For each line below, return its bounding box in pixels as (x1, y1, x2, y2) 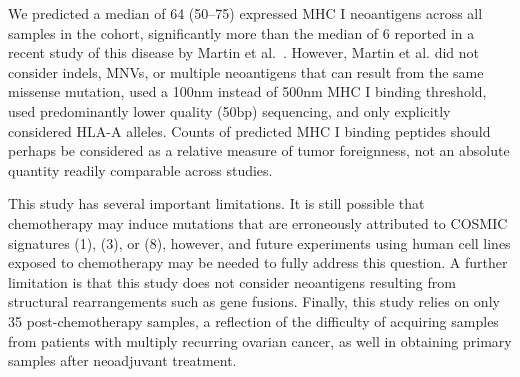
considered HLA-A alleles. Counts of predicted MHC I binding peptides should (8, 120, 491, 141)
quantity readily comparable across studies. (8, 159, 273, 180)
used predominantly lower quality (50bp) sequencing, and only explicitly (8, 100, 451, 121)
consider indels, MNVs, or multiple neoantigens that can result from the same (8, 61, 484, 82)
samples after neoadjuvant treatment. (8, 350, 237, 371)
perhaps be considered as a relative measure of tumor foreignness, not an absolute (8, 140, 510, 161)
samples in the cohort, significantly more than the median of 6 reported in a (8, 22, 475, 43)
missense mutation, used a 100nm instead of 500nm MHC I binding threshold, (8, 81, 487, 102)
